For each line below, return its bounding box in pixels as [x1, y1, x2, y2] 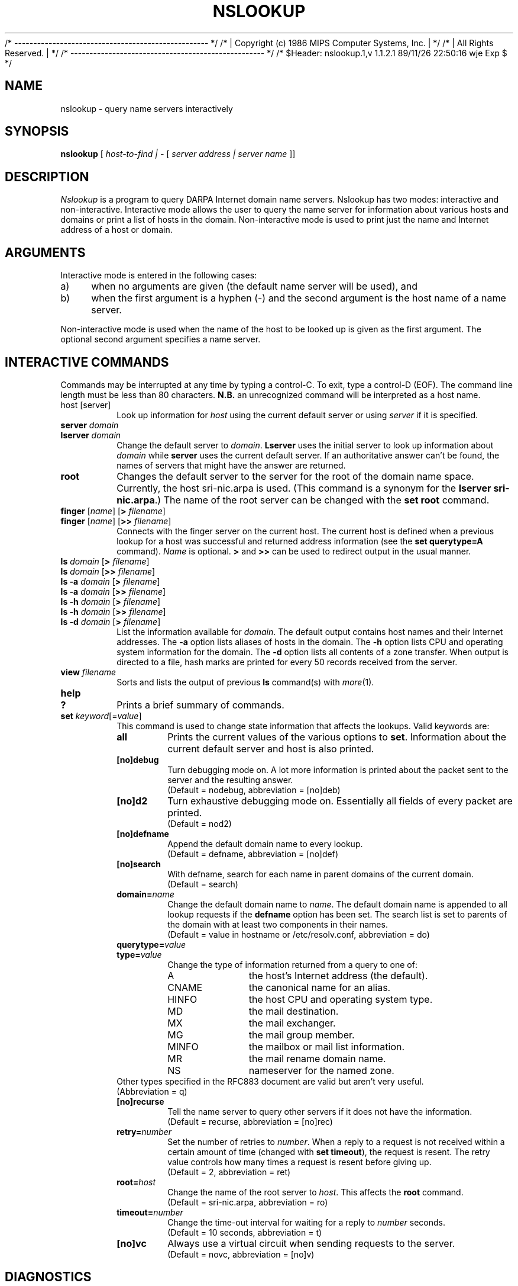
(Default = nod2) [167, 818, 232, 829]
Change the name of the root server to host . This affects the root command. [167, 1186, 464, 1197]
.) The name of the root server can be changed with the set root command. [154, 493, 490, 506]
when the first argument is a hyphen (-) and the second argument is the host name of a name [91, 292, 506, 304]
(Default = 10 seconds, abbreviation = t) [167, 1227, 322, 1237]
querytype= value [116, 939, 186, 950]
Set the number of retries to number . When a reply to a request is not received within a [167, 1136, 505, 1147]
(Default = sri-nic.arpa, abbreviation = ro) [167, 1197, 328, 1207]
